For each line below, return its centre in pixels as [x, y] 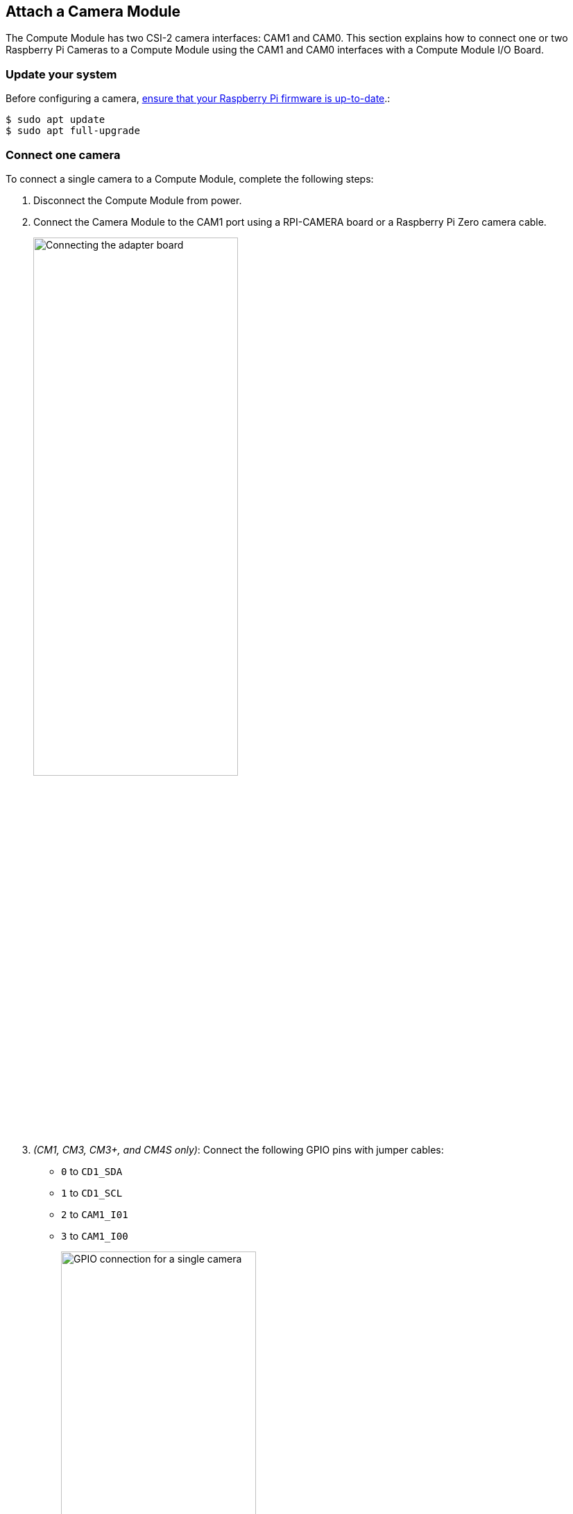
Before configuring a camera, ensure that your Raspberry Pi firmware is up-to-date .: [198, 99]
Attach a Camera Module [93, 11]
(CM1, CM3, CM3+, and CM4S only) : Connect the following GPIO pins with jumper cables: [239, 1150]
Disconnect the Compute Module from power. [138, 200]
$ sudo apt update [55, 120]
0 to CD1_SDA [92, 1172]
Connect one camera [63, 155]
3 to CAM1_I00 [95, 1236]
